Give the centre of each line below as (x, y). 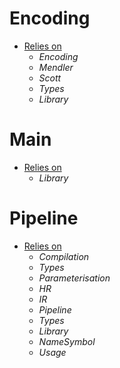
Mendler (56, 67)
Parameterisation (74, 278)
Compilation (64, 256)
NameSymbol (67, 341)
